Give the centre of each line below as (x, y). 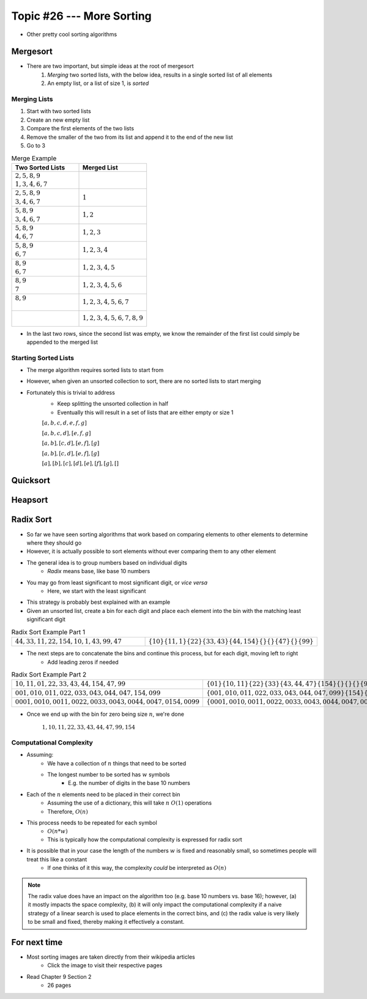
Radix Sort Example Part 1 (48, 632)
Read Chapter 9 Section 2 (59, 976)
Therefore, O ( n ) (68, 811)
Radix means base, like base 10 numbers (99, 571)
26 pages (59, 986)
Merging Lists (32, 99)
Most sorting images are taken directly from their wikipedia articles (111, 957)
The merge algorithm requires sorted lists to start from (95, 370)
